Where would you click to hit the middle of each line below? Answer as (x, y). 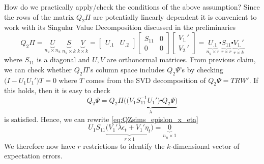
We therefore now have (40, 146)
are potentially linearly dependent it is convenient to (175, 16)
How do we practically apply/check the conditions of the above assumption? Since (132, 7)
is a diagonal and (63, 59)
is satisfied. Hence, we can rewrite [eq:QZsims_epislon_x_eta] (101, 119)
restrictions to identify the (124, 146)
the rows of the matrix (39, 16)
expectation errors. (33, 156)
